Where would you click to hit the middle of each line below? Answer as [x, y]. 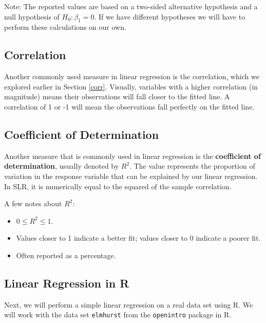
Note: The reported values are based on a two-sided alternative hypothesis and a [131, 6]
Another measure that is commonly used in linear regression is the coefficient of [132, 156]
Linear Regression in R [67, 283]
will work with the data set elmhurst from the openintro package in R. [118, 315]
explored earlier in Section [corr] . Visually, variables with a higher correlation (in [131, 86]
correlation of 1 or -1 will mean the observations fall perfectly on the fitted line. [129, 106]
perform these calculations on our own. [65, 27]
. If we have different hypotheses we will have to [170, 16]
